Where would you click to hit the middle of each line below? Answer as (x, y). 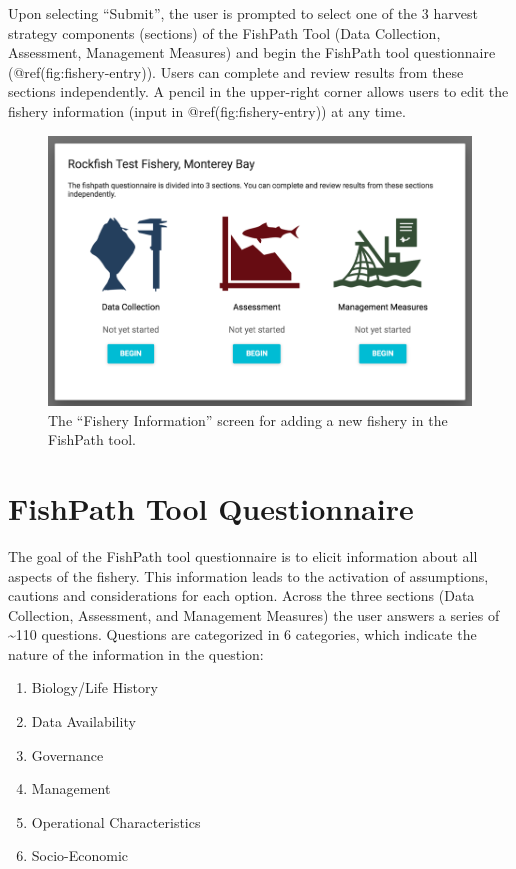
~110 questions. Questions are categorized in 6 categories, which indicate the (242, 634)
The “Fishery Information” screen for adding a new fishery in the (248, 419)
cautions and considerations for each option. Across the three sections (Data (241, 595)
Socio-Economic (80, 855)
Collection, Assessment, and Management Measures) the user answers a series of (254, 614)
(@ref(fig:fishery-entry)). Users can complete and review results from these (236, 71)
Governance (67, 754)
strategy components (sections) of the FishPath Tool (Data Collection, (224, 32)
